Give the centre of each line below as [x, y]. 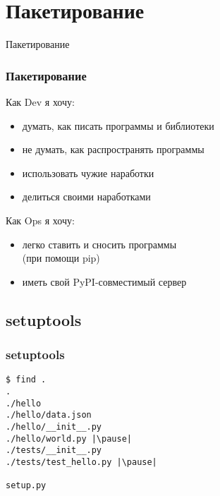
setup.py [26, 486]
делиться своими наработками [86, 196]
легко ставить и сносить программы [99, 244]
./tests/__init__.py [54, 450]
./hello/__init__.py [54, 427]
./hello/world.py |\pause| [69, 438]
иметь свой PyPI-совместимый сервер [104, 281]
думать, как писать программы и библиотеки [118, 125]
